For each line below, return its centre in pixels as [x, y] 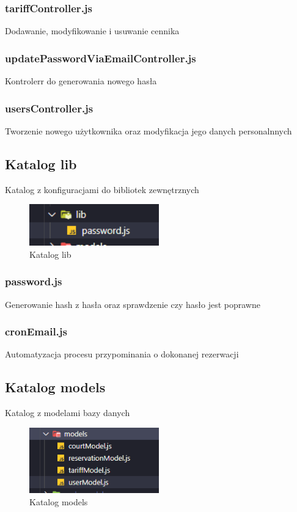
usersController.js [49, 108]
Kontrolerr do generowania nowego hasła [81, 81]
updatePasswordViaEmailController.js [101, 58]
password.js [34, 281]
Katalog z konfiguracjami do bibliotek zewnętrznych [102, 189]
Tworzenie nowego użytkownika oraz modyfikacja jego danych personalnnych [148, 130]
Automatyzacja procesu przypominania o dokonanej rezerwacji [122, 354]
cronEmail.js [36, 331]
